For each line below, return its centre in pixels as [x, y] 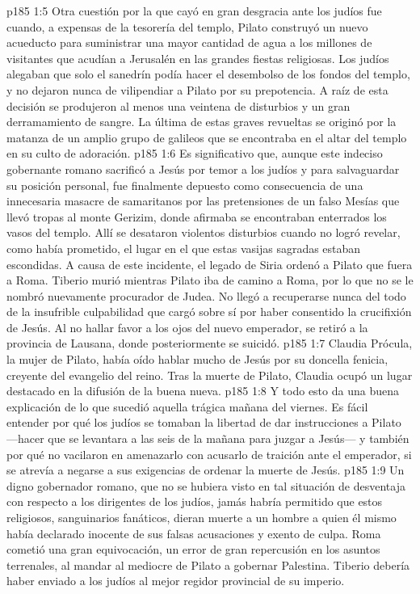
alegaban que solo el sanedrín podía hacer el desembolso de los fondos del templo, [208, 74]
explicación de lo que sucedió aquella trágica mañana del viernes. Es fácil [187, 406]
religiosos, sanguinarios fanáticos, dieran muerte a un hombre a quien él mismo [202, 517]
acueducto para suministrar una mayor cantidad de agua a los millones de [189, 42]
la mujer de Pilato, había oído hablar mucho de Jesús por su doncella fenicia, [197, 359]
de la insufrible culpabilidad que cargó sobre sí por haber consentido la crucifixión [209, 312]
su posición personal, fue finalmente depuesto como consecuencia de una [185, 185]
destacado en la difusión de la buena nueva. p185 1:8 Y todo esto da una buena [203, 391]
